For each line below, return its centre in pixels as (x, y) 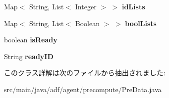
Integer (86, 6)
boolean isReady (31, 40)
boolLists (141, 23)
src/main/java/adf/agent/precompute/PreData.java (83, 89)
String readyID (29, 56)
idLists (133, 6)
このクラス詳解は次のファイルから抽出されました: (85, 73)
